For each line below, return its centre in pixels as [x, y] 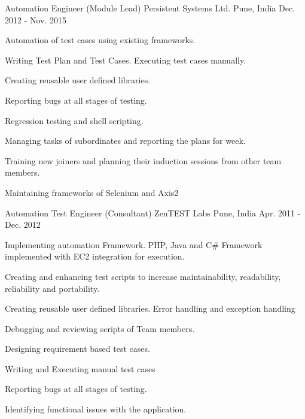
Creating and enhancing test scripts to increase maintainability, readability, [143, 276]
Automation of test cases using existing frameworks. [100, 40]
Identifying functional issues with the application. [96, 409]
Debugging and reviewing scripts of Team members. [100, 328]
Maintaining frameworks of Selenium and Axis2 [92, 192]
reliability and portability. [52, 288]
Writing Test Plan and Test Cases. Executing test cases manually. [126, 60]
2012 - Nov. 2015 [36, 19]
